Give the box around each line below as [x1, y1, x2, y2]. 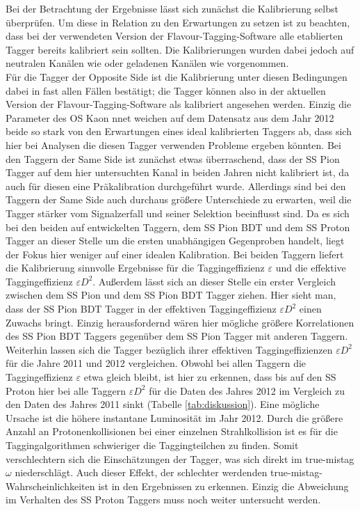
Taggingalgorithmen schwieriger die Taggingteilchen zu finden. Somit [6, 438, 299, 452]
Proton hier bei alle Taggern [6, 383, 126, 398]
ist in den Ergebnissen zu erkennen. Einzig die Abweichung [98, 478, 349, 493]
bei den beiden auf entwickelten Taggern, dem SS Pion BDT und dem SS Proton [6, 219, 350, 234]
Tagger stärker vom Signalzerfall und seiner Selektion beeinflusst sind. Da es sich [6, 205, 350, 220]
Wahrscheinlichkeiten [6, 478, 95, 493]
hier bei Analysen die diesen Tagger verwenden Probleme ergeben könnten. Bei [6, 137, 341, 152]
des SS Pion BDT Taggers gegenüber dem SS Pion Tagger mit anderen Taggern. [6, 329, 348, 343]
